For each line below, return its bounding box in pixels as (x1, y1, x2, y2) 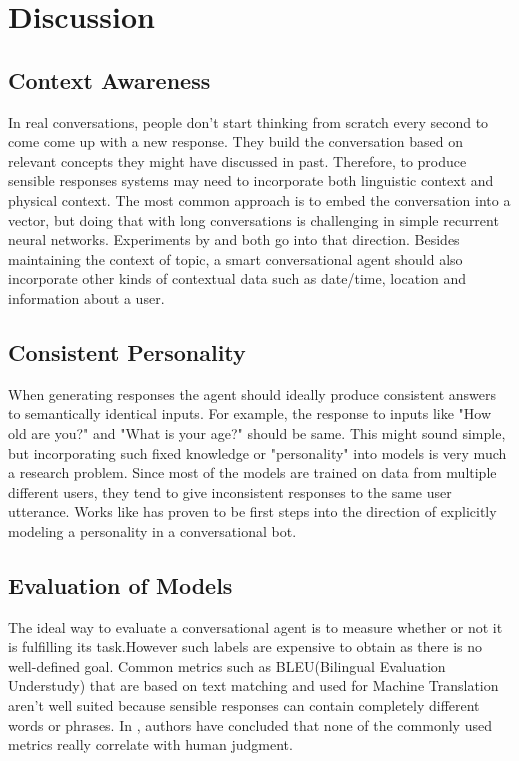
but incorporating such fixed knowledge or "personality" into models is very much (8, 442, 507, 463)
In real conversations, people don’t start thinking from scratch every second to (8, 111, 489, 132)
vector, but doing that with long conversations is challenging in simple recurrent (8, 209, 499, 230)
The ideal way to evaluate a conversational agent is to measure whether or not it (8, 616, 503, 637)
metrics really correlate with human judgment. (8, 734, 293, 755)
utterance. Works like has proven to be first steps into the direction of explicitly (8, 501, 497, 522)
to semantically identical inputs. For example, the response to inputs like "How (8, 403, 492, 424)
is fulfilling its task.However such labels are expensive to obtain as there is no (8, 636, 482, 657)
